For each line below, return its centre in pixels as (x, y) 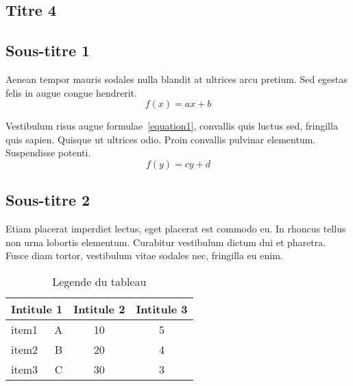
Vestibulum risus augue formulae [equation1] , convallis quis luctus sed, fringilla (172, 126)
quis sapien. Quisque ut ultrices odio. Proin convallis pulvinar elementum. (161, 139)
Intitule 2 (99, 309)
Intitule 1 (37, 309)
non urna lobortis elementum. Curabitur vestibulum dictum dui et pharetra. (166, 242)
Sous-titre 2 (48, 200)
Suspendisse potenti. (48, 153)
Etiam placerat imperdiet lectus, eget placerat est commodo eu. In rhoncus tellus (176, 229)
